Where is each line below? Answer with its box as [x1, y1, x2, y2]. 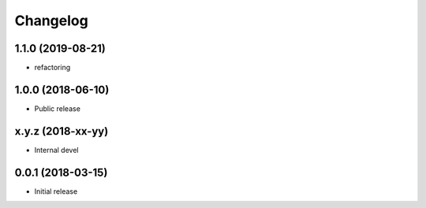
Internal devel [34, 145, 79, 154]
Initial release [34, 186, 78, 196]
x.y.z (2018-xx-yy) [14, 124, 109, 138]
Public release [34, 103, 80, 113]
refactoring [34, 63, 71, 72]
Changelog [14, 12, 88, 29]
